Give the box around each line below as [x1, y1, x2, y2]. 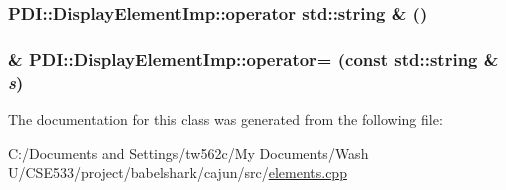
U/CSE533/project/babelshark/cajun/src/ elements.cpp [8, 162, 347, 183]
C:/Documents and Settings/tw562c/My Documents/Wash [8, 142, 369, 163]
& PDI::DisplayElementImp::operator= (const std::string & [8, 46, 499, 71]
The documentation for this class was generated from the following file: [8, 108, 443, 129]
